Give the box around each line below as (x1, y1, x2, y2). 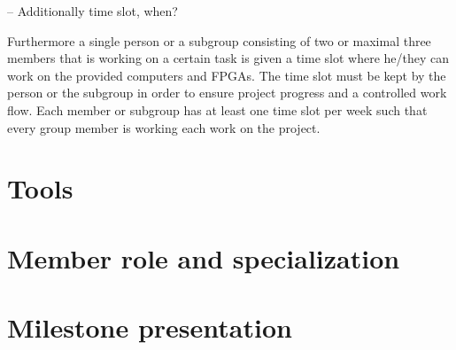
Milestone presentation (7, 309, 292, 346)
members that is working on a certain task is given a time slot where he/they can (7, 49, 450, 67)
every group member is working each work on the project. (7, 118, 321, 136)
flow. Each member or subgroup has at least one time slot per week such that (7, 100, 428, 119)
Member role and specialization (7, 239, 400, 276)
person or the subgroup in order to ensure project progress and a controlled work (7, 83, 447, 102)
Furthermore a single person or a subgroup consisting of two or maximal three (7, 31, 431, 50)
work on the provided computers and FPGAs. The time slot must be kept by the (7, 66, 446, 84)
